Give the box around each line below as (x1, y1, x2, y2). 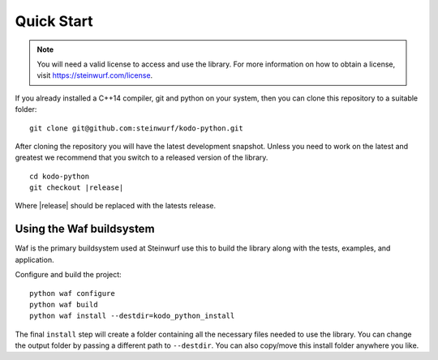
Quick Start (15, 12, 93, 30)
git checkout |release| (29, 183, 124, 192)
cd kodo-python (29, 171, 90, 181)
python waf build (29, 300, 98, 309)
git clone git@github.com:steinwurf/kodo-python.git (29, 123, 243, 133)
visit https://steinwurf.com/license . (36, 71, 153, 80)
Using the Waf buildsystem (15, 222, 155, 236)
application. (15, 255, 54, 264)
